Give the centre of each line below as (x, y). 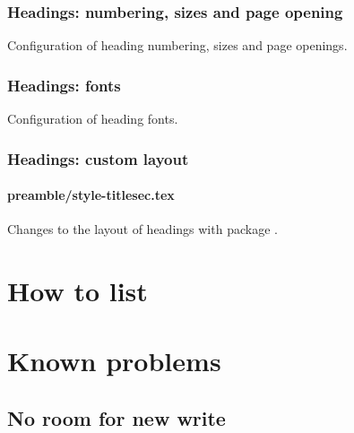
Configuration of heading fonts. (93, 119)
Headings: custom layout (98, 158)
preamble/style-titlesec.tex (91, 195)
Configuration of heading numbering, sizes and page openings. (177, 45)
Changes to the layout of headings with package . (142, 229)
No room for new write (117, 418)
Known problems (114, 361)
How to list (78, 291)
